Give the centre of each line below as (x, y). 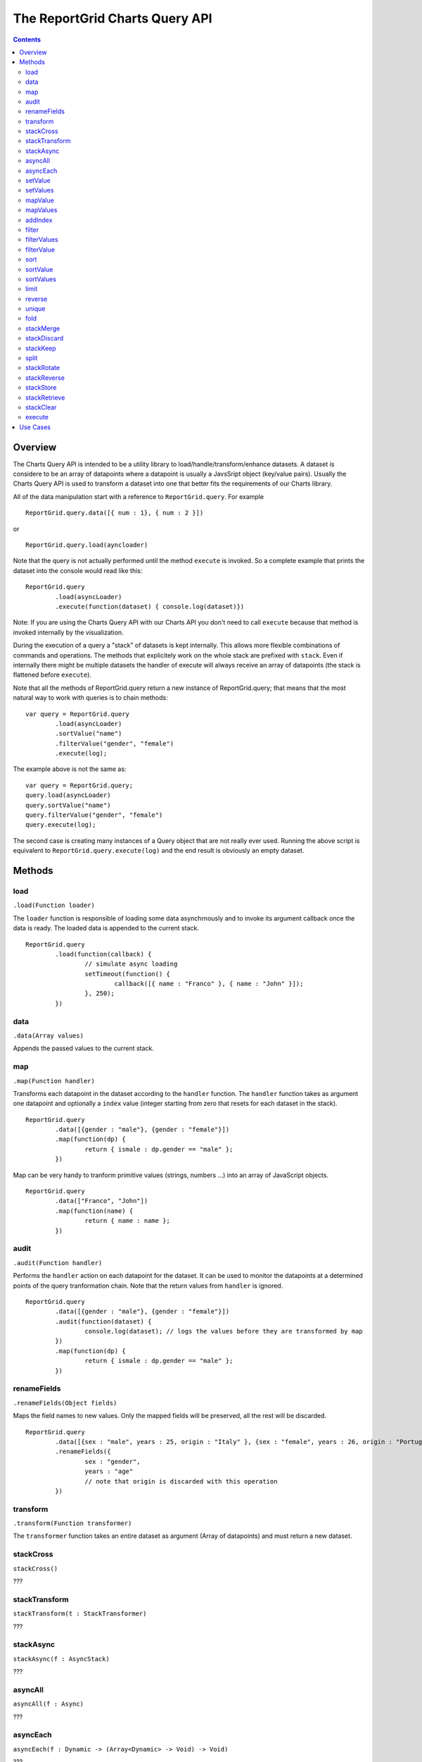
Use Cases (35, 427)
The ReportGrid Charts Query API (113, 18)
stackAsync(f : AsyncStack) (62, 1659)
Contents (27, 39)
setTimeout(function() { (127, 974)
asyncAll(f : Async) (49, 1704)
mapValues (41, 210)
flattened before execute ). (52, 675)
